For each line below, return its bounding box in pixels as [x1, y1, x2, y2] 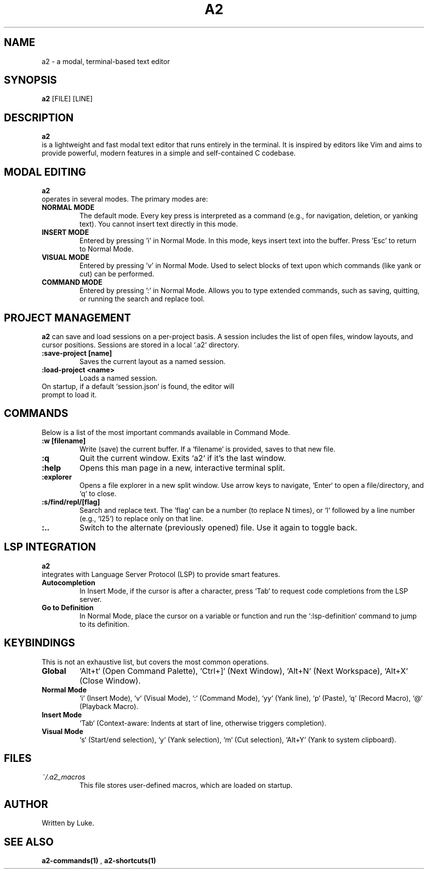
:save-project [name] [42, 348, 112, 357]
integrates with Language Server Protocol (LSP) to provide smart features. [42, 570, 280, 578]
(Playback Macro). [79, 702, 138, 711]
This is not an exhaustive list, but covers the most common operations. [42, 657, 269, 666]
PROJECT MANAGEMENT [4, 311, 131, 324]
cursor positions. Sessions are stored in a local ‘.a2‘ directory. [42, 340, 239, 349]
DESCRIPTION [4, 111, 74, 124]
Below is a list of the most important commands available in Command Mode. [42, 428, 290, 436]
